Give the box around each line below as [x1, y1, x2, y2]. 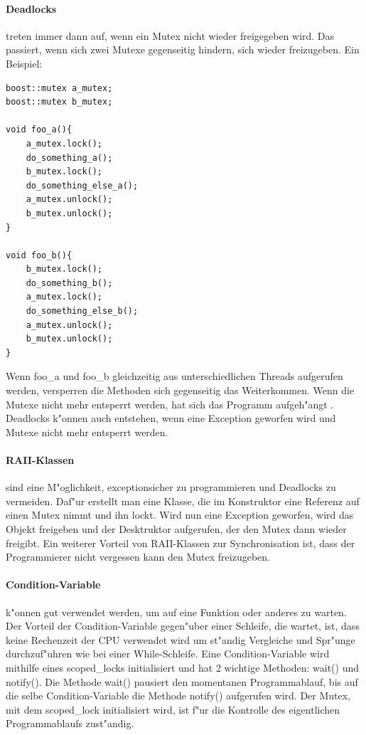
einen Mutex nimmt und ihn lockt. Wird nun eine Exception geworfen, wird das [6, 507, 354, 522]
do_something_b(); [26, 277, 113, 288]
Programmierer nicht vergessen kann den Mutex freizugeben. [6, 549, 270, 564]
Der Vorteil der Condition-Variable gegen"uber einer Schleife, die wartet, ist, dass [6, 618, 360, 633]
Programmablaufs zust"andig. [6, 716, 134, 731]
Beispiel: [6, 55, 43, 70]
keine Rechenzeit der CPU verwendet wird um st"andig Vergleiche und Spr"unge [6, 632, 355, 647]
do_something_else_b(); [26, 306, 139, 317]
